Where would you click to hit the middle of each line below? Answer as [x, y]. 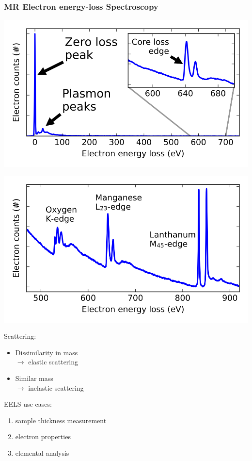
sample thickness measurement [61, 420]
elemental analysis [42, 453]
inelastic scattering [56, 387]
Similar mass [34, 378]
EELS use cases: [28, 404]
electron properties [43, 436]
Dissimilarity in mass [47, 352]
